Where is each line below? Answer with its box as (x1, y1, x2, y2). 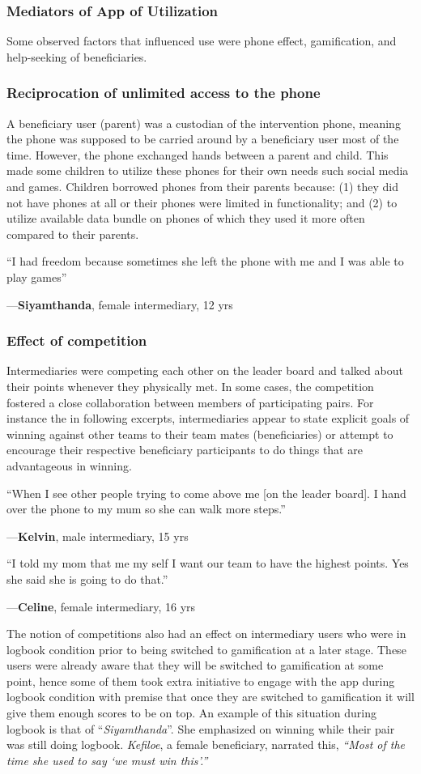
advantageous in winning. (6, 457, 132, 474)
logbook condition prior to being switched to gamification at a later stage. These (6, 640, 406, 657)
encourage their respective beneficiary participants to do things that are (6, 441, 363, 458)
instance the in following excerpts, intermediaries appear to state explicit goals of (6, 410, 410, 427)
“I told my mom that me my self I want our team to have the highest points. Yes (6, 555, 409, 572)
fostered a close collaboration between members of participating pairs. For (6, 393, 374, 410)
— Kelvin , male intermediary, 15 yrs (6, 527, 189, 544)
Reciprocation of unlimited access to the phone (6, 83, 321, 103)
